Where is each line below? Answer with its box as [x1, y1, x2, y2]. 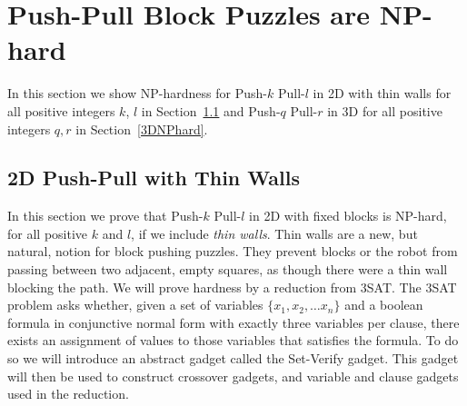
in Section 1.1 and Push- [141, 101, 281, 120]
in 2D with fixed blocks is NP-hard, [249, 206, 447, 225]
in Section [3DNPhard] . [75, 119, 208, 138]
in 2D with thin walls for [313, 84, 452, 103]
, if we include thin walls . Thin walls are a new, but [131, 223, 418, 243]
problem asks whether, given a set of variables [7, 295, 263, 314]
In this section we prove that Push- [7, 206, 204, 225]
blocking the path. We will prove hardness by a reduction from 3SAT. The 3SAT [7, 277, 457, 296]
